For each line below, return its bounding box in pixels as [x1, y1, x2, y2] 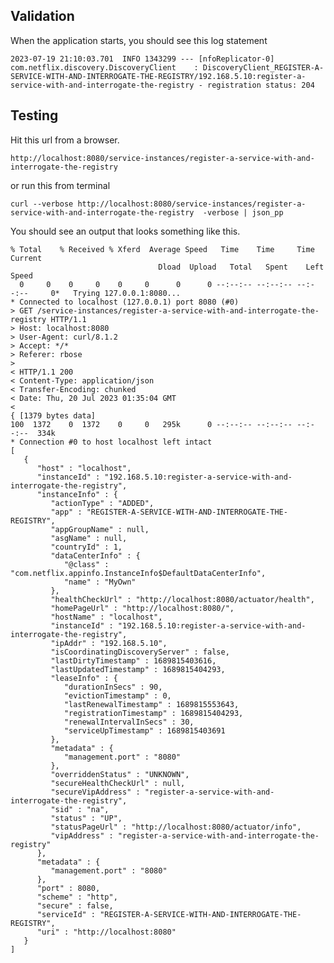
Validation [10, 8, 75, 25]
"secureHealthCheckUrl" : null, [50, 778, 186, 788]
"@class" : [63, 559, 110, 569]
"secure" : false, [36, 900, 114, 911]
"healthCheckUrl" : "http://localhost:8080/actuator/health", [50, 594, 315, 604]
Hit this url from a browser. [10, 134, 120, 146]
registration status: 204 [206, 80, 315, 90]
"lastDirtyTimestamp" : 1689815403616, [50, 655, 217, 666]
